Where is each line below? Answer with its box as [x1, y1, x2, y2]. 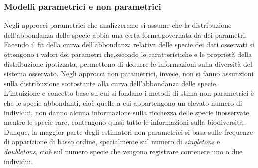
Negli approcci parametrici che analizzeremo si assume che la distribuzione [4, 20, 232, 30]
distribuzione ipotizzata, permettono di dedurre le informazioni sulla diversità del [4, 58, 252, 69]
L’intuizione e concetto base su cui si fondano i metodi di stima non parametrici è [4, 88, 254, 98]
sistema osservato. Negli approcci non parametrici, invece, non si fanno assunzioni [4, 68, 254, 79]
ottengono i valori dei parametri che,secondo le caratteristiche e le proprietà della [4, 49, 252, 59]
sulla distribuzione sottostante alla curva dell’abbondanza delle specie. [4, 78, 218, 88]
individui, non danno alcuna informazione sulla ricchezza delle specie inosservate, [4, 107, 251, 117]
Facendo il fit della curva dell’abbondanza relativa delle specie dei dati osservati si [4, 39, 254, 50]
